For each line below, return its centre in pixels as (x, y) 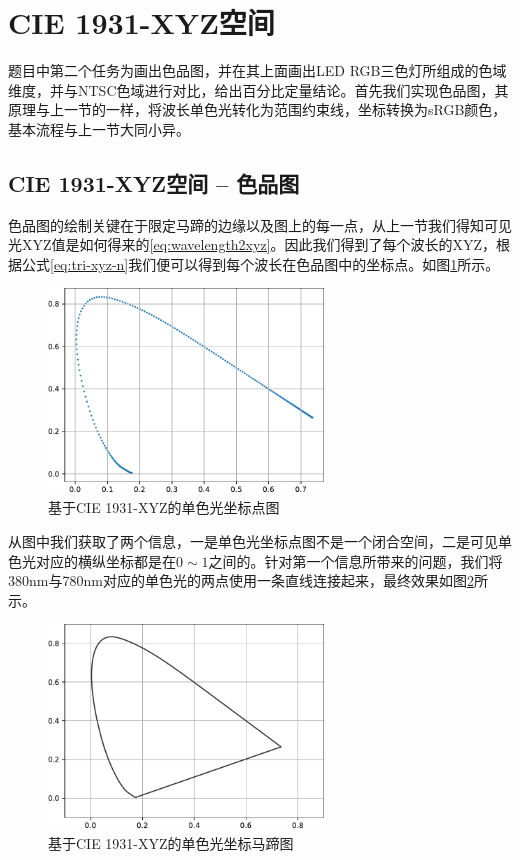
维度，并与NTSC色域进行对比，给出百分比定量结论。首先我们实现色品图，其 (258, 89)
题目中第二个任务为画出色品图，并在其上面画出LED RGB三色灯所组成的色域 (257, 70)
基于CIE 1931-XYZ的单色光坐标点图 (164, 507)
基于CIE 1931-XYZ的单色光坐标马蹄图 (171, 843)
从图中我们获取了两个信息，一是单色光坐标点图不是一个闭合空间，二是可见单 (260, 540)
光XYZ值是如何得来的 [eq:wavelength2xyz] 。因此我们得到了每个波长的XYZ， (252, 244)
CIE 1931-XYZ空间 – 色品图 (154, 182)
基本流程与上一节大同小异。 (99, 128)
